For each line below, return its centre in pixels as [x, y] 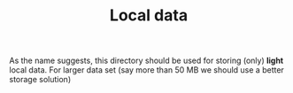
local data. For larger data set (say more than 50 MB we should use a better [147, 70]
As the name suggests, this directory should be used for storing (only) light [146, 61]
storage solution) [40, 80]
